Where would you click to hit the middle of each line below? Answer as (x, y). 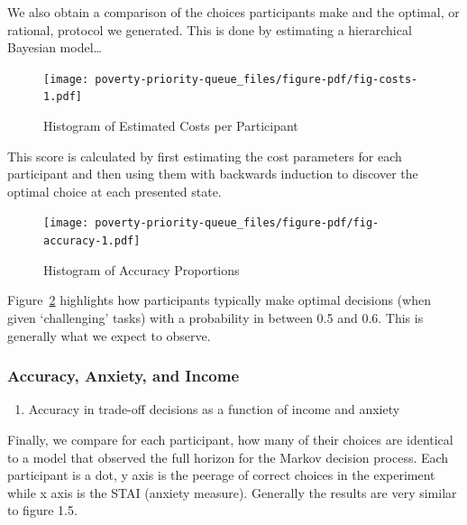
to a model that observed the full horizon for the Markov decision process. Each (228, 457)
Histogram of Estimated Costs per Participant (171, 126)
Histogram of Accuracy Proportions (142, 269)
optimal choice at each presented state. (114, 191)
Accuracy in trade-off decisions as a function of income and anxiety (214, 409)
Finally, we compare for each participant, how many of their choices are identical (230, 439)
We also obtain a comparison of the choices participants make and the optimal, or (233, 12)
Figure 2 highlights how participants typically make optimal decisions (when (220, 300)
